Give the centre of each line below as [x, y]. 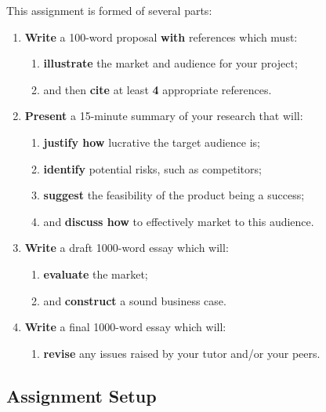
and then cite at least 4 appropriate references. [158, 89]
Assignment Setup [81, 395]
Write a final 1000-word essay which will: [125, 327]
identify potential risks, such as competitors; [152, 168]
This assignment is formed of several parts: [109, 10]
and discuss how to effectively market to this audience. [179, 221]
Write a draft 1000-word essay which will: [127, 248]
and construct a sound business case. [135, 300]
